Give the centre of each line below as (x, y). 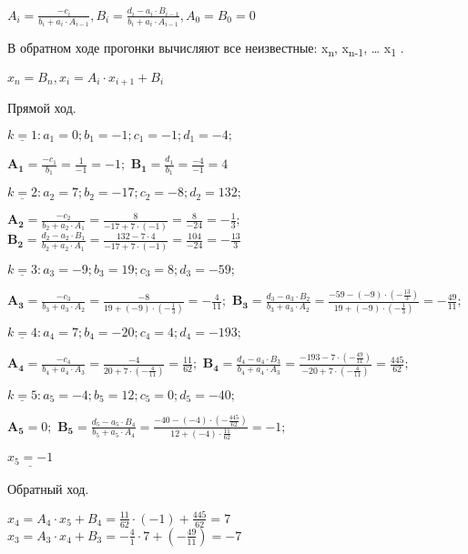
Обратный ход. (48, 488)
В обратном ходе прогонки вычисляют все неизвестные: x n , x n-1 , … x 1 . (206, 49)
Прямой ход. (42, 107)
